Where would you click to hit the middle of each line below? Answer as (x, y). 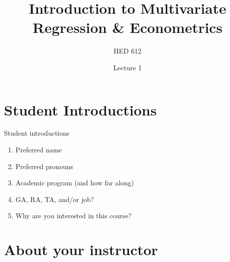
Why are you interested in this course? (74, 216)
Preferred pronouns (44, 166)
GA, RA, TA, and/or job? (55, 199)
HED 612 (128, 51)
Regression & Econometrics (128, 27)
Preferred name (38, 150)
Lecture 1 (128, 67)
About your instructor (81, 249)
